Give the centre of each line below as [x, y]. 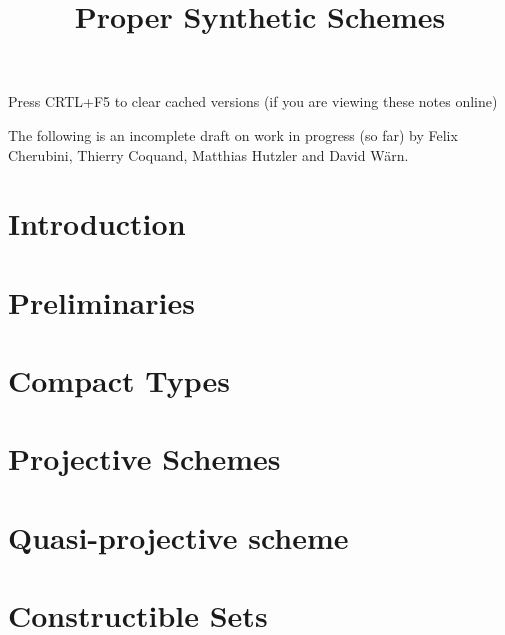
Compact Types [119, 380]
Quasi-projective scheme [178, 536]
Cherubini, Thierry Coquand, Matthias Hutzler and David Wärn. [208, 154]
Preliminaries [101, 301]
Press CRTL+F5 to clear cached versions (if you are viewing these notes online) [253, 101]
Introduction [97, 223]
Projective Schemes [144, 458]
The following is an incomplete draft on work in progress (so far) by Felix [233, 134]
